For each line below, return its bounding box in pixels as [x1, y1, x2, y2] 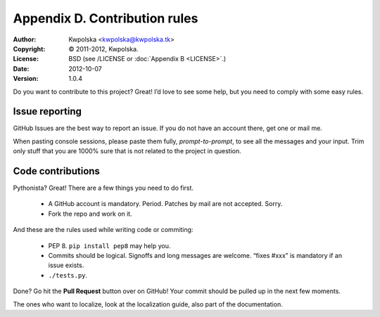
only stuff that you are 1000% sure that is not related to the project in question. [13, 147, 242, 155]
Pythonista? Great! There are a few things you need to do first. [13, 183, 194, 193]
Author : [13, 35, 37, 44]
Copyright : [13, 44, 46, 53]
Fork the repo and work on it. [48, 209, 133, 218]
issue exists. [48, 261, 84, 270]
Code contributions [13, 165, 100, 177]
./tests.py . [48, 271, 88, 279]
